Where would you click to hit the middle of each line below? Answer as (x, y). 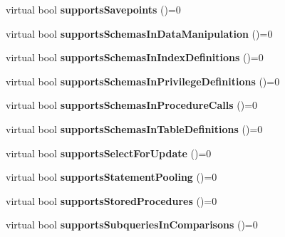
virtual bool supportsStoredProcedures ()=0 (112, 200)
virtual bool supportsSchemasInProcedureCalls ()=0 (132, 105)
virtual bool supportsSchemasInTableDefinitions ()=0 (134, 128)
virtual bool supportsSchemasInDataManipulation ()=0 (139, 33)
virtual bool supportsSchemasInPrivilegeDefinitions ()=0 (143, 81)
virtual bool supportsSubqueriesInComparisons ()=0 (132, 225)
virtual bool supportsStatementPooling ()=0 (112, 177)
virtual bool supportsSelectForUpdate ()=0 (109, 153)
